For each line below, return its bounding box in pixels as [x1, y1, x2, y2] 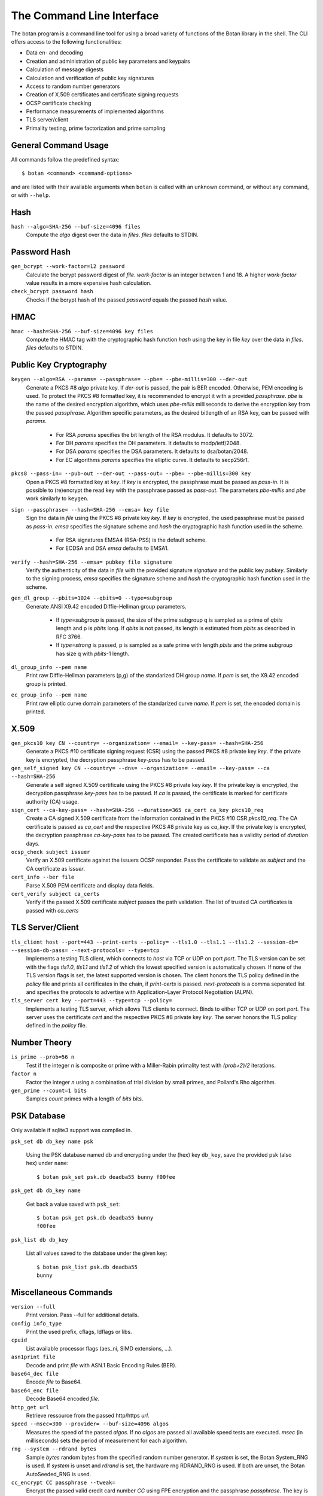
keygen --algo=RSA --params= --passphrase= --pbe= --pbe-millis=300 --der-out [11, 376, 248, 383]
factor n [11, 1071, 37, 1077]
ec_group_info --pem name [11, 692, 87, 698]
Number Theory [11, 1038, 72, 1048]
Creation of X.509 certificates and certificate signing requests [26, 91, 179, 98]
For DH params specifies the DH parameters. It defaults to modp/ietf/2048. [56, 440, 242, 447]
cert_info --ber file [11, 874, 75, 881]
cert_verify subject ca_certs [11, 890, 100, 897]
